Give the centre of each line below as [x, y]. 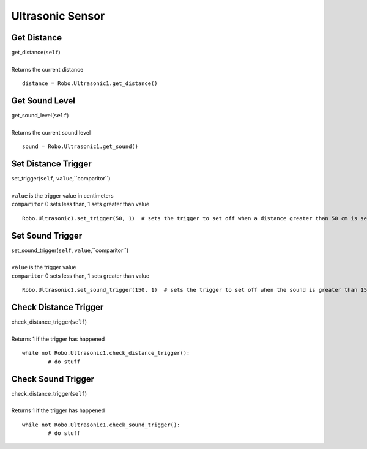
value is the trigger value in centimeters [62, 195]
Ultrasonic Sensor [58, 16]
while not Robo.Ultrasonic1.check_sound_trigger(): [101, 425]
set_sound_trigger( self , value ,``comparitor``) [70, 250]
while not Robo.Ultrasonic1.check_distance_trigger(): [106, 353]
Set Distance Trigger [51, 164]
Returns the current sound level [51, 132]
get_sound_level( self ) [40, 116]
